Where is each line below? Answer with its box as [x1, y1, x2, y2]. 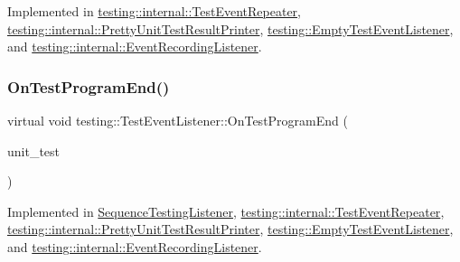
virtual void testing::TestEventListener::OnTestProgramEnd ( [7, 111, 348, 129]
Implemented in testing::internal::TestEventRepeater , [7, 2, 301, 20]
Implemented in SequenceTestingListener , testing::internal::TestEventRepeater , [7, 201, 445, 220]
